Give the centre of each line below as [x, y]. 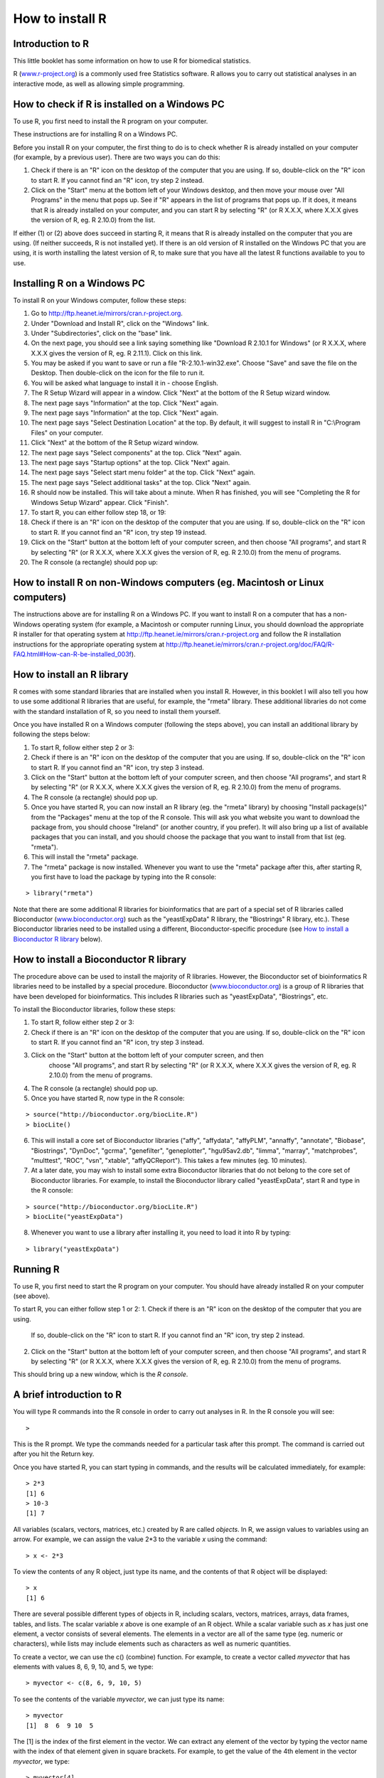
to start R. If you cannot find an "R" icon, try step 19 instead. [119, 532]
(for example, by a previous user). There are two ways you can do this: [117, 157]
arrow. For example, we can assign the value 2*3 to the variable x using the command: [140, 1539]
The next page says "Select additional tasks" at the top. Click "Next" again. [141, 482]
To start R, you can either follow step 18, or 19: [98, 512]
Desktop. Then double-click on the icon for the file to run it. [118, 373]
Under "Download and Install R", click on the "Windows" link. [120, 323]
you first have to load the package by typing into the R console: [124, 877]
